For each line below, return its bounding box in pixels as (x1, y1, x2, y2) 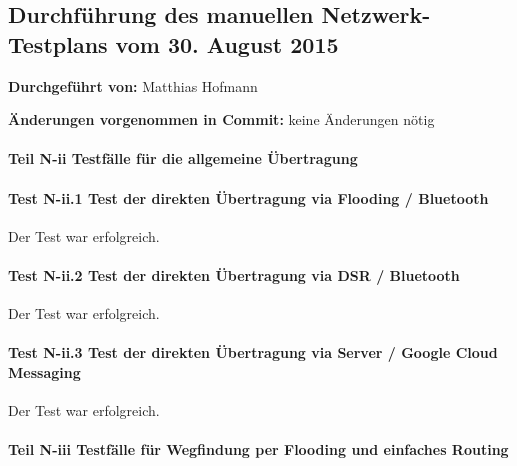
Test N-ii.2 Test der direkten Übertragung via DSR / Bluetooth (8, 264, 460, 285)
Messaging (8, 361, 81, 382)
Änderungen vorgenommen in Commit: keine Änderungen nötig (8, 109, 435, 130)
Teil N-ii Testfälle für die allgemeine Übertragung (8, 148, 358, 169)
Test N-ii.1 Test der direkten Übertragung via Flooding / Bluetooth (8, 187, 489, 208)
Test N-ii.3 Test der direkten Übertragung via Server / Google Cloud (8, 342, 498, 363)
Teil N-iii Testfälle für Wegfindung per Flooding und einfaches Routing (8, 439, 509, 460)
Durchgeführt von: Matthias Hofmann (8, 75, 258, 96)
